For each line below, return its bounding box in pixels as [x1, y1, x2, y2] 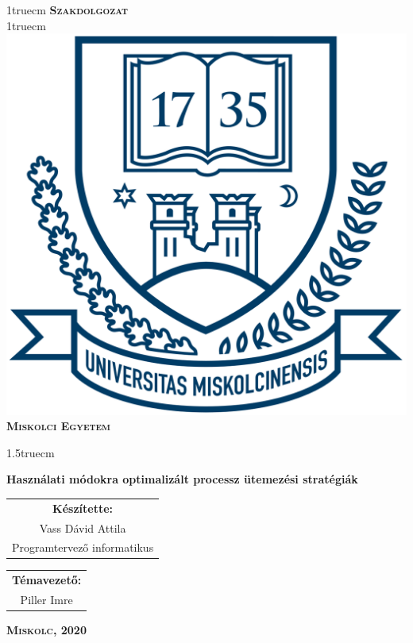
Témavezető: [12, 572, 82, 588]
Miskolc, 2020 [6, 622, 87, 638]
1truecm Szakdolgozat [6, 2, 128, 17]
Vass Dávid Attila [39, 519, 126, 536]
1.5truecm [6, 444, 55, 460]
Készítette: [52, 499, 114, 516]
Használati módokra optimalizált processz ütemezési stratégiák [6, 471, 358, 487]
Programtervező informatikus [12, 539, 154, 556]
